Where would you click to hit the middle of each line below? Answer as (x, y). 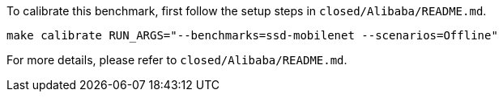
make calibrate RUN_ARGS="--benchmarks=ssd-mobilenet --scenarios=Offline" (252, 35)
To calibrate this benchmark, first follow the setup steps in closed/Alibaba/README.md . (247, 11)
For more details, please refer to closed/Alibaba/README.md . (177, 60)
